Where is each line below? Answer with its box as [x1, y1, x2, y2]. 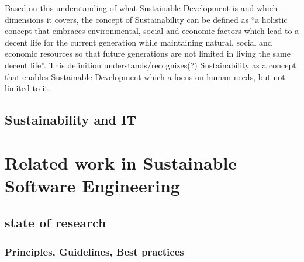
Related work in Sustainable [5, 150, 237, 174]
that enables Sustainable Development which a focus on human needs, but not [5, 70, 285, 82]
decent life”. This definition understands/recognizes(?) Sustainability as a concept [5, 58, 296, 71]
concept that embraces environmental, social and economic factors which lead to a [5, 25, 299, 37]
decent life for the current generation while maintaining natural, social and [5, 36, 272, 48]
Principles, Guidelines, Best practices [5, 244, 184, 258]
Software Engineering [5, 173, 180, 197]
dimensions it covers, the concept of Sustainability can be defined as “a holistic [5, 13, 288, 25]
